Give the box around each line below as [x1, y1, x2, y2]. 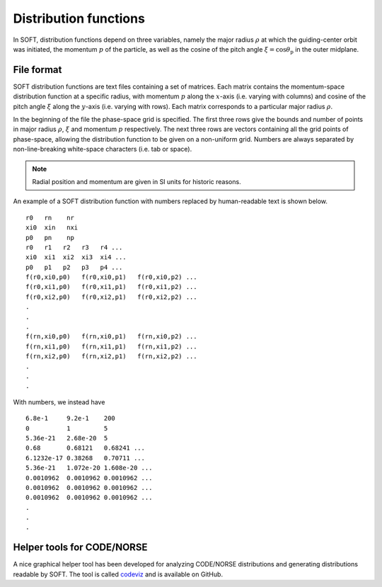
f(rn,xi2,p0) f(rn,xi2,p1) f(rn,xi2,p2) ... [25, 353, 197, 360]
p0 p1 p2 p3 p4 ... [25, 263, 123, 271]
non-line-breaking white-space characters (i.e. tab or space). [13, 145, 192, 154]
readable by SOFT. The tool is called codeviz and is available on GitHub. [13, 570, 223, 579]
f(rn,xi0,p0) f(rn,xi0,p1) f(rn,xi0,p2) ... [25, 333, 197, 341]
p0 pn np [25, 234, 74, 241]
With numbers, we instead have [13, 397, 105, 406]
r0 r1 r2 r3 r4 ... [25, 243, 123, 251]
